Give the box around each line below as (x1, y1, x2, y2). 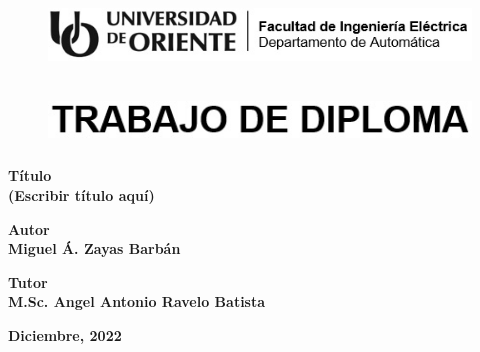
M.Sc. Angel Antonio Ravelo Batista (8, 291, 266, 312)
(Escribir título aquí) (8, 185, 155, 206)
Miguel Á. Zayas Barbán (8, 238, 181, 259)
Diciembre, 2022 (8, 325, 122, 346)
